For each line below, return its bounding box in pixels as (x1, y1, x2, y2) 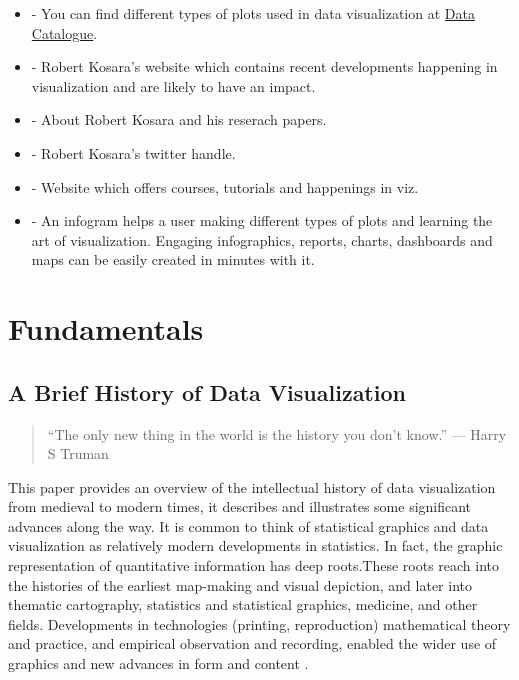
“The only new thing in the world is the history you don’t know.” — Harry (47, 423, 507, 444)
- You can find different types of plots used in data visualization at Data (31, 3, 475, 23)
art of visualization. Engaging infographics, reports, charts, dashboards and (31, 229, 493, 250)
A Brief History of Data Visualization (8, 376, 406, 407)
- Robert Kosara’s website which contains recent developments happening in (31, 56, 498, 77)
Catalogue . (31, 22, 98, 43)
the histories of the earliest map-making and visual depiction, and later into (8, 574, 473, 595)
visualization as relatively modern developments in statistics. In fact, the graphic (8, 535, 503, 556)
